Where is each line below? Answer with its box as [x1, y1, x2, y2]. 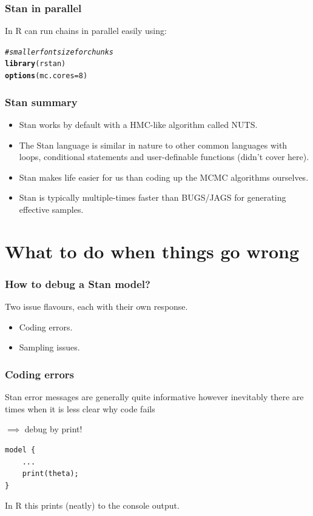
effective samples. [19, 203, 84, 215]
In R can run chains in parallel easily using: [5, 24, 167, 37]
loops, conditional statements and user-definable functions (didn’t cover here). [19, 150, 309, 163]
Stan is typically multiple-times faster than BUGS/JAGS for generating [19, 191, 286, 204]
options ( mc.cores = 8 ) [5, 72, 88, 81]
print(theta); [22, 469, 79, 478]
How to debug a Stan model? [5, 276, 150, 291]
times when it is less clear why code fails [5, 402, 155, 415]
